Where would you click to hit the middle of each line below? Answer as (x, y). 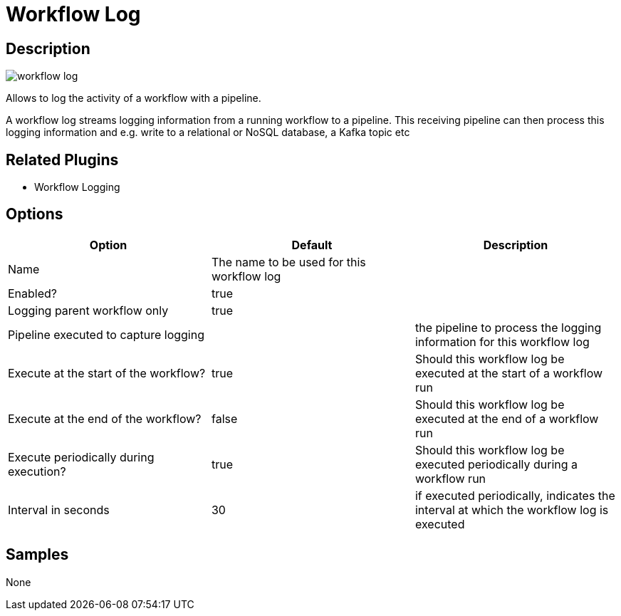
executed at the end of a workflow (507, 418)
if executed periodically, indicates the (515, 495)
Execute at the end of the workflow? (105, 418)
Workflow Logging (77, 187)
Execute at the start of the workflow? (107, 373)
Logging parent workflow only (88, 310)
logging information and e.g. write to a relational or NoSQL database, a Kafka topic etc (208, 132)
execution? (37, 471)
